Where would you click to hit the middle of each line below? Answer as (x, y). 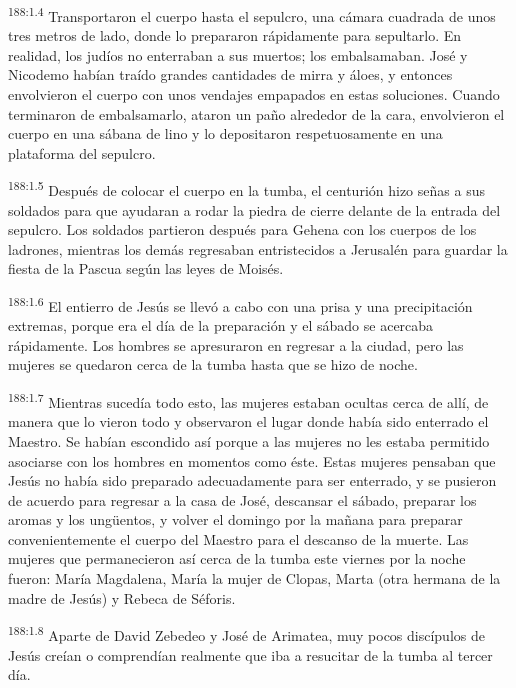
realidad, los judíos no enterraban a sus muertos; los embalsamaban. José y (238, 54)
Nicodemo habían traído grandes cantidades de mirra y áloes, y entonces (230, 74)
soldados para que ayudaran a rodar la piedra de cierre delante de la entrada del (254, 209)
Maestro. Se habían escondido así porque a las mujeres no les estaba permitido (249, 440)
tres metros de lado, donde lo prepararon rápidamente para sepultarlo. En (235, 35)
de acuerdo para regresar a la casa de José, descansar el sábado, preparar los (242, 499)
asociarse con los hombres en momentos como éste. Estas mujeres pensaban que (252, 460)
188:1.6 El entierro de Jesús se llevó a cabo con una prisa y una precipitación (240, 304)
